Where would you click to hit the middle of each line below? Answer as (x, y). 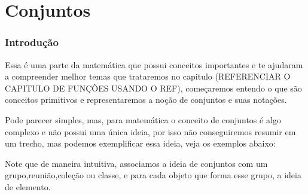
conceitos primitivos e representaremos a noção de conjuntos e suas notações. (146, 100)
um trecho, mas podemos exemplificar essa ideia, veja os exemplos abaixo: (140, 143)
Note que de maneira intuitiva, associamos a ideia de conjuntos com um (136, 163)
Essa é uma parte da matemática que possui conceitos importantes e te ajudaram (154, 64)
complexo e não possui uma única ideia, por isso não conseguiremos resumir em (150, 131)
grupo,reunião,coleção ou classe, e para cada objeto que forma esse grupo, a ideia (153, 175)
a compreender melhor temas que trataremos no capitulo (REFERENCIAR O (148, 76)
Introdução (32, 42)
